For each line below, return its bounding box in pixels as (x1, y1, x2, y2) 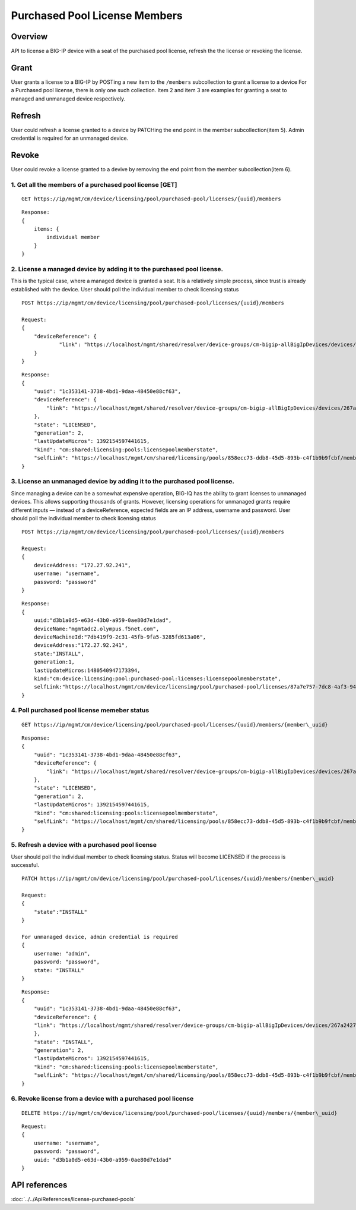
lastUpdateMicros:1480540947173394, (33, 667, 141, 674)
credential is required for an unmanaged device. (11, 134, 129, 142)
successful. (11, 861, 40, 868)
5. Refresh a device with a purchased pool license (11, 841, 157, 849)
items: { (33, 226, 59, 232)
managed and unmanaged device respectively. (11, 95, 126, 102)
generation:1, (33, 659, 75, 665)
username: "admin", (33, 950, 91, 957)
